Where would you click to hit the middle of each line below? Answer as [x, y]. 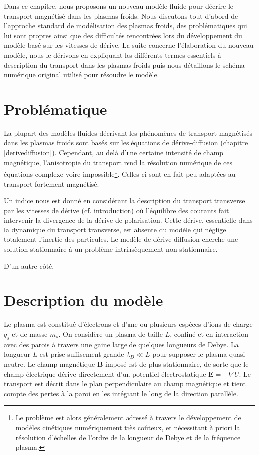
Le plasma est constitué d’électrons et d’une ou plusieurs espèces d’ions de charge [128, 324]
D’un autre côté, [29, 266]
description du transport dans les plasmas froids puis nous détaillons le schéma [124, 65]
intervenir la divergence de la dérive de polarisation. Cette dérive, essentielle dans [128, 220]
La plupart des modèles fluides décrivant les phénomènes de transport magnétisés [128, 132]
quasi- [238, 354]
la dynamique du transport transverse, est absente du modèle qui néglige [115, 229]
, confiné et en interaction [209, 334]
